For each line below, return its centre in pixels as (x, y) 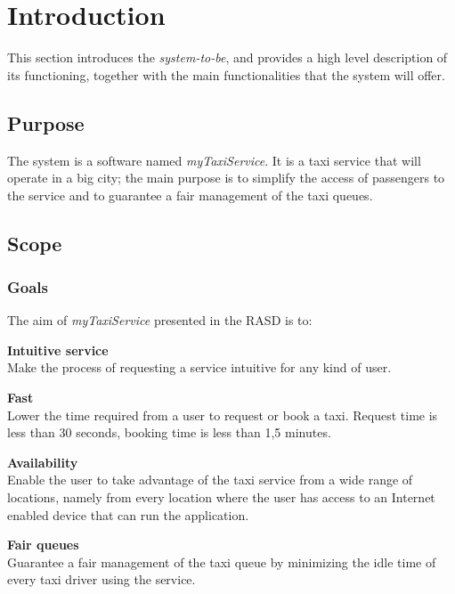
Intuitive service (58, 350)
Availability (43, 462)
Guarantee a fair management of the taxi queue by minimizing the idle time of (222, 561)
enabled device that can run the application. (128, 514)
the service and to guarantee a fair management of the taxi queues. (190, 195)
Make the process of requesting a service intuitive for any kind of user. (199, 367)
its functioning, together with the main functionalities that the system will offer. (226, 74)
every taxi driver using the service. (102, 579)
